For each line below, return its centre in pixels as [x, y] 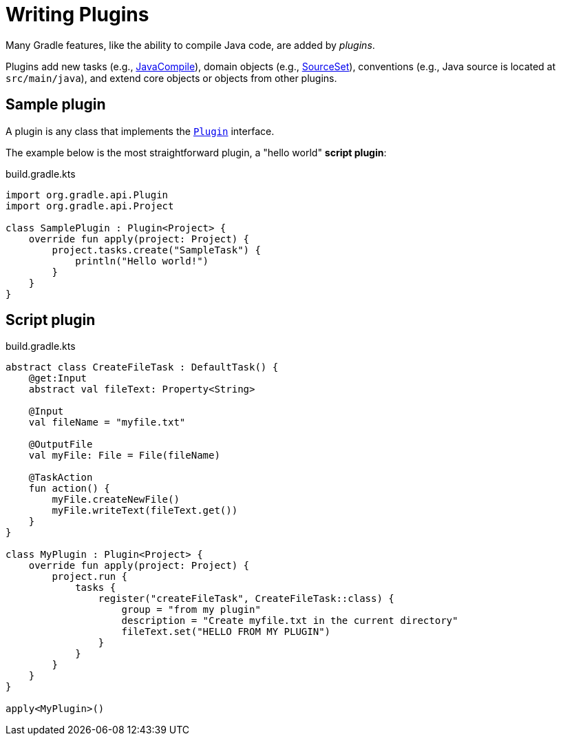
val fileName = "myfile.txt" [107, 422]
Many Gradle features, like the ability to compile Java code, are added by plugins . [190, 45]
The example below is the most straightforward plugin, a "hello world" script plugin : [196, 152]
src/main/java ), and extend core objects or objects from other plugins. [171, 78]
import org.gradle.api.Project [90, 206]
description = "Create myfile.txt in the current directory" [290, 621]
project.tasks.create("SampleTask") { [156, 250]
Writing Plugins [77, 14]
